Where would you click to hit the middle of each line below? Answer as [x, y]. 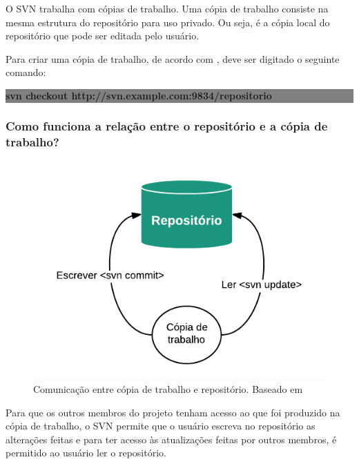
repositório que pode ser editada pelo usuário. [103, 36]
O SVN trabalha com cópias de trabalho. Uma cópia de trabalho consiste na [167, 8]
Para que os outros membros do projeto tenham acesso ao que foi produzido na [173, 412]
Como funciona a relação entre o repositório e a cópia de [167, 126]
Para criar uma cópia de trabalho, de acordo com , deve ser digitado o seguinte [173, 58]
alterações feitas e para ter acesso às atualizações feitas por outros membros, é [171, 439]
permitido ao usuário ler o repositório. [86, 453]
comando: [26, 72]
